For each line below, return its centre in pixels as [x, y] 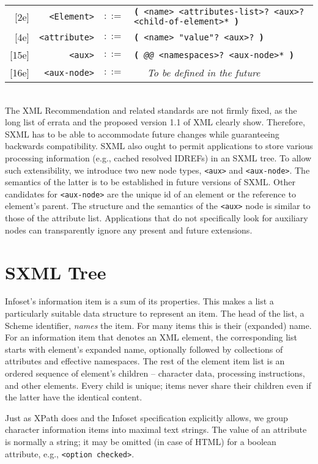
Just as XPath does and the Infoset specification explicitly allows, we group [146, 417]
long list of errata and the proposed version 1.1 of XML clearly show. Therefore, [155, 122]
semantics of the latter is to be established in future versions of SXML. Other [150, 182]
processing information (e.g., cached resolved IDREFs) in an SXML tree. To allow [158, 157]
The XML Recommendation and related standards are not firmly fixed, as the [151, 110]
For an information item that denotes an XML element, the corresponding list [151, 337]
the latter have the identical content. [74, 397]
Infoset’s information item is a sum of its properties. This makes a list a [139, 301]
